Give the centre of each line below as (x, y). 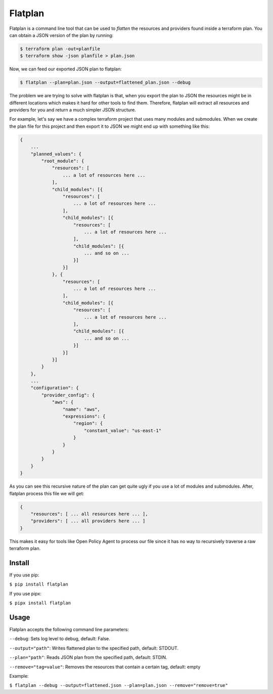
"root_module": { (63, 161)
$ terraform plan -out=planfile (60, 49)
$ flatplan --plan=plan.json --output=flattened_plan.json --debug (105, 83)
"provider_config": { (68, 395)
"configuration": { (55, 388)
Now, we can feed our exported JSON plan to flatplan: (66, 69)
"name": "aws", (81, 409)
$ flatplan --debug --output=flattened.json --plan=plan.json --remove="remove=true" (119, 685)
